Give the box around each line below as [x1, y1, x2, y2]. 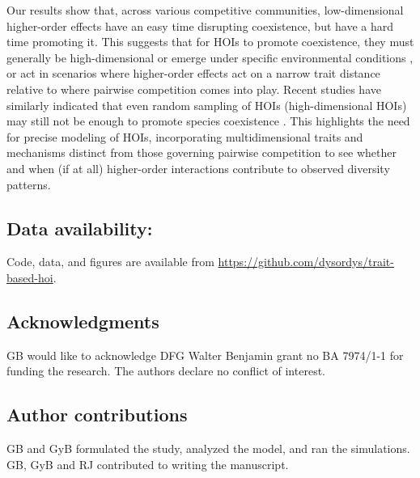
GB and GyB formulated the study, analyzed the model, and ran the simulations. [6, 440, 410, 457]
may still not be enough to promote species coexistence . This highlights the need [6, 112, 410, 129]
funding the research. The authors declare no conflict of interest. [6, 362, 325, 379]
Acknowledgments [6, 308, 159, 333]
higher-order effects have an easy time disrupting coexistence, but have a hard [6, 17, 394, 34]
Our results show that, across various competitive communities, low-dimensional [6, 2, 404, 18]
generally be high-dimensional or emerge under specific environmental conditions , [6, 49, 414, 66]
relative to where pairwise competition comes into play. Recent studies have [6, 80, 381, 97]
